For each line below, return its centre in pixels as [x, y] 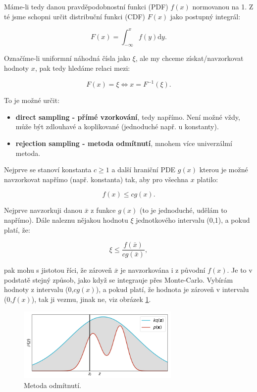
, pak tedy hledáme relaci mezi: [82, 68]
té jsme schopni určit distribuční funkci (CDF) [75, 16]
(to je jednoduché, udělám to [183, 210]
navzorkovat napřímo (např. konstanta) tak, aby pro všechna [96, 179]
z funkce [103, 210]
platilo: [207, 179]
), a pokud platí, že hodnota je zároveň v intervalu [172, 289]
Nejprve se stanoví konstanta [48, 170]
